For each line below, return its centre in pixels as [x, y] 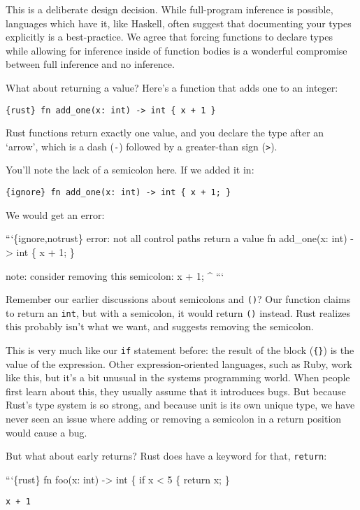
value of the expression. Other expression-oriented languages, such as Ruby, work [179, 363]
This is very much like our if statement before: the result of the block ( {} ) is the [180, 350]
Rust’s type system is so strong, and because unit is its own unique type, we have [180, 405]
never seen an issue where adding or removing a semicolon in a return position [174, 419]
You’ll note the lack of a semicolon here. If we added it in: [130, 170]
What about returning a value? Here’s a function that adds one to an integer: [172, 87]
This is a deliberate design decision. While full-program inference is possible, [170, 9]
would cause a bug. [46, 432]
